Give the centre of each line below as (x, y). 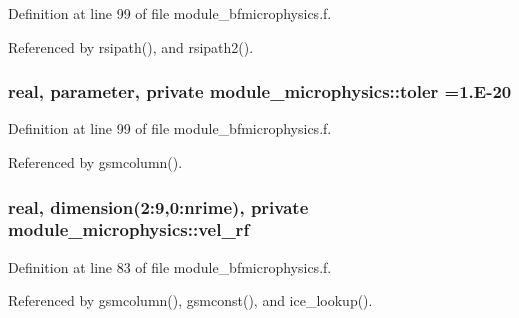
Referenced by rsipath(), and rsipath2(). (131, 46)
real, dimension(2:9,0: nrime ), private (158, 206)
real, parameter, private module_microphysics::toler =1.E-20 (260, 91)
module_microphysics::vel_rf (129, 229)
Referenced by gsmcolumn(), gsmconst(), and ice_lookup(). (190, 300)
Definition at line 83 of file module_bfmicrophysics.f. (170, 266)
